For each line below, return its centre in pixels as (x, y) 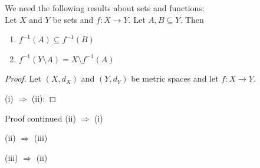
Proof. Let (23, 78)
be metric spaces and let (175, 78)
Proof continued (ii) (40, 118)
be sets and (73, 19)
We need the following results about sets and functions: (105, 8)
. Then (192, 19)
